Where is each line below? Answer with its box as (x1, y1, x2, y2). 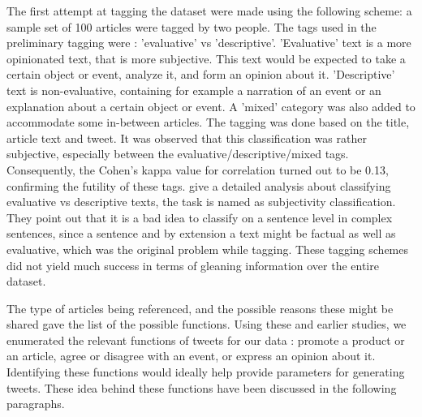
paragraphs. (6, 395, 65, 412)
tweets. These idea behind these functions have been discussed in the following (6, 379, 397, 396)
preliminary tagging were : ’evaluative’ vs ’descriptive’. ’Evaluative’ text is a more (6, 34, 411, 51)
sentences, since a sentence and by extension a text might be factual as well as (6, 225, 396, 242)
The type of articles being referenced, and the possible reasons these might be (6, 299, 394, 316)
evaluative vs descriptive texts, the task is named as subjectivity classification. (6, 193, 396, 210)
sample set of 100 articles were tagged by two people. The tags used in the (6, 18, 377, 35)
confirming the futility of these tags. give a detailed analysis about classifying (6, 177, 391, 194)
